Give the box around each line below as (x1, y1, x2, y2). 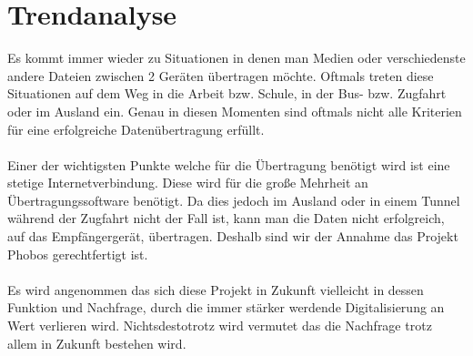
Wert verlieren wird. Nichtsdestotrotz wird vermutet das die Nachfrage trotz (7, 316, 432, 335)
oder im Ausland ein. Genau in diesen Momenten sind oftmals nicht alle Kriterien (7, 101, 462, 120)
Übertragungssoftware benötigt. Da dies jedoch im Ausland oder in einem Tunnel (7, 190, 460, 209)
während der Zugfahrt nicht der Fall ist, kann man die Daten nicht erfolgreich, (7, 209, 445, 228)
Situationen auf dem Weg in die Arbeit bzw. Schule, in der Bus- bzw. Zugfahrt (7, 84, 447, 103)
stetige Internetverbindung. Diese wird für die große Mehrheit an (7, 173, 368, 192)
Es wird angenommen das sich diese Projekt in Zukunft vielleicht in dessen (7, 280, 424, 299)
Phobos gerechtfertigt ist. (7, 244, 148, 263)
